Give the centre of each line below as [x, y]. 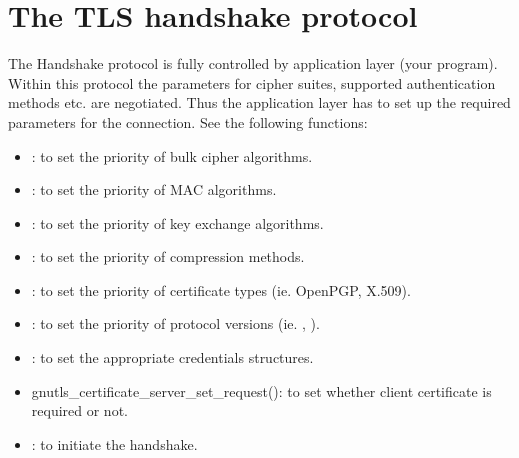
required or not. [79, 410]
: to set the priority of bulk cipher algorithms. [172, 155]
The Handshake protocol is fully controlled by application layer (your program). [253, 63]
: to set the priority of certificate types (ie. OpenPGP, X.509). [221, 289]
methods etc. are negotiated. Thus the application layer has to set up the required [259, 102]
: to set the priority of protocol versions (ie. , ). [175, 323]
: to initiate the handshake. [114, 443]
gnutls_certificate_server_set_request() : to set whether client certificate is [261, 390]
